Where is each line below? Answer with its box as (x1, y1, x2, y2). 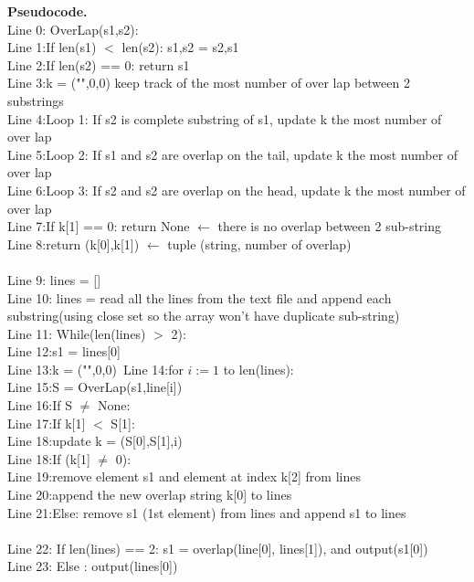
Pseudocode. (7, 2, 88, 20)
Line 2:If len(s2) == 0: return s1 (7, 55, 190, 74)
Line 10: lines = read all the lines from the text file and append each (7, 288, 392, 307)
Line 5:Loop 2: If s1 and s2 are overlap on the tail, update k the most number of (7, 144, 458, 164)
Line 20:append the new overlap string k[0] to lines (7, 485, 292, 504)
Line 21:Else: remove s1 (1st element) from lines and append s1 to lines (7, 503, 406, 522)
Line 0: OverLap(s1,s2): (7, 19, 139, 38)
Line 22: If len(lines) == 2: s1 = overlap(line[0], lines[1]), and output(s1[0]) (7, 538, 428, 557)
